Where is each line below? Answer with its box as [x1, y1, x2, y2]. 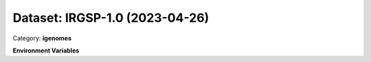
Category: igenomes [12, 34, 72, 42]
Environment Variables [12, 46, 80, 55]
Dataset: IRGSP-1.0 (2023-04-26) [12, 10, 210, 25]
